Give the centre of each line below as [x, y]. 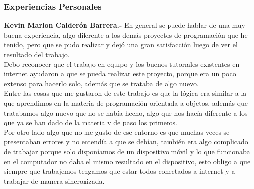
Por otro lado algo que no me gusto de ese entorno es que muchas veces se [117, 132]
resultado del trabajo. [37, 54]
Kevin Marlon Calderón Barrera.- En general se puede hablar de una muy [125, 25]
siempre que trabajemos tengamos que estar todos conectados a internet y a [120, 171]
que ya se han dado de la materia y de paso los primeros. [91, 122]
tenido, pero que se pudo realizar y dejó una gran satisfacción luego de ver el [121, 44]
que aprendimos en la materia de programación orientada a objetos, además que [126, 102]
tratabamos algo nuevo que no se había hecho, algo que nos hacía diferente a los [126, 112]
